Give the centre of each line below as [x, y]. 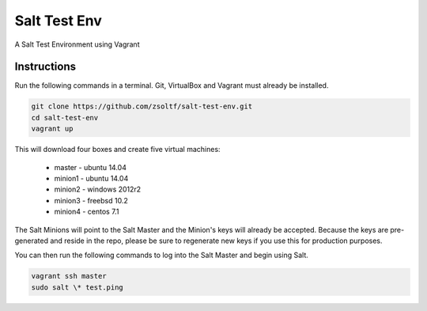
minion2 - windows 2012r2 [98, 189]
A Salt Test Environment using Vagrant [77, 44]
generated [32, 241]
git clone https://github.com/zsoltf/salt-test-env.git [142, 106]
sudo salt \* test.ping [77, 287]
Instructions [45, 67]
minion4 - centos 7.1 [87, 212]
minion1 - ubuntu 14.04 [91, 178]
